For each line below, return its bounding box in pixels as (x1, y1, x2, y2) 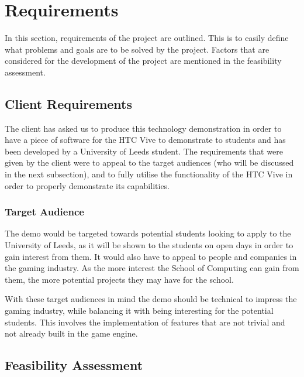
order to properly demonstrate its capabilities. (5, 179, 170, 191)
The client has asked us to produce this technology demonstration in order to (5, 122, 282, 134)
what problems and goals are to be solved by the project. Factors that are (5, 43, 270, 55)
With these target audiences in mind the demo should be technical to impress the (5, 293, 297, 305)
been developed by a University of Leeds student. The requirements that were (5, 145, 283, 157)
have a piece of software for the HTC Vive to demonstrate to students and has (5, 133, 286, 146)
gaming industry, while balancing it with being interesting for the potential (5, 304, 274, 317)
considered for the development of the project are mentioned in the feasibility (5, 54, 282, 67)
